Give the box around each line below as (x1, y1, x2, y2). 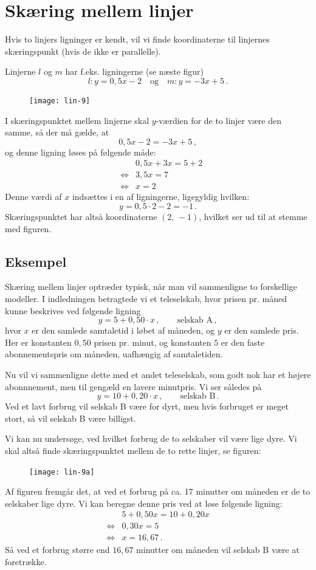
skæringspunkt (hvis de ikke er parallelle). (5, 44, 161, 57)
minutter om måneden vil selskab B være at (136, 543, 300, 556)
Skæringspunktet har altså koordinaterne (5, 210, 157, 223)
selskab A (177, 316, 213, 325)
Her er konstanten (5, 335, 72, 348)
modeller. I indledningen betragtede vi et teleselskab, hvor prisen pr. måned (5, 292, 287, 305)
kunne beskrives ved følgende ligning (5, 304, 141, 317)
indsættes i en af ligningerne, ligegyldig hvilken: (72, 190, 250, 203)
